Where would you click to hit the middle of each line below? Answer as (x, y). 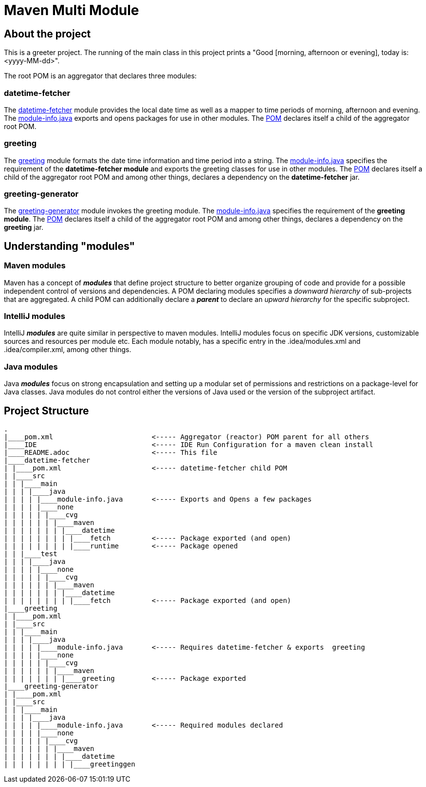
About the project (47, 34)
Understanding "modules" (70, 246)
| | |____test (31, 553)
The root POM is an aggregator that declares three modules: (100, 76)
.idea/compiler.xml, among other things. (68, 350)
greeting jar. (24, 227)
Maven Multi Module (72, 10)
